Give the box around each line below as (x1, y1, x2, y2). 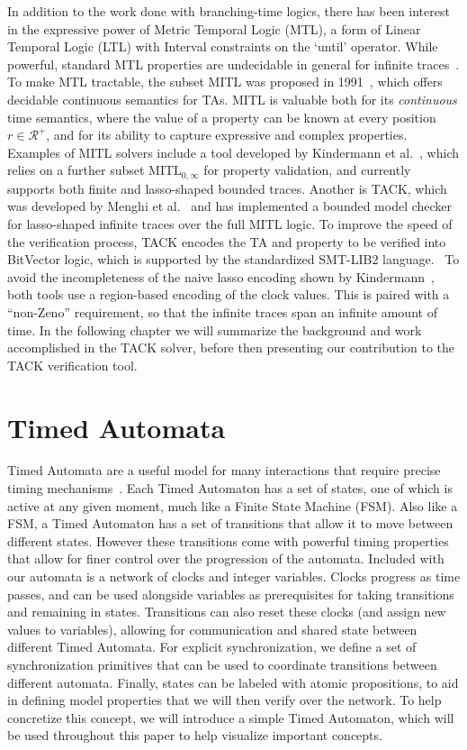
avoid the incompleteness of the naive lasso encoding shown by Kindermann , (7, 267, 435, 286)
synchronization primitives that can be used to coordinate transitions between (7, 654, 437, 673)
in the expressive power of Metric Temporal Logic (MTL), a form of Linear (7, 19, 421, 38)
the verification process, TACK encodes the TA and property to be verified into (7, 232, 446, 251)
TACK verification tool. (7, 355, 138, 374)
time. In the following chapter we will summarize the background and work (7, 320, 422, 339)
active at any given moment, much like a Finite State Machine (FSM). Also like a (7, 496, 458, 515)
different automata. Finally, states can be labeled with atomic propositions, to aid (7, 672, 459, 691)
